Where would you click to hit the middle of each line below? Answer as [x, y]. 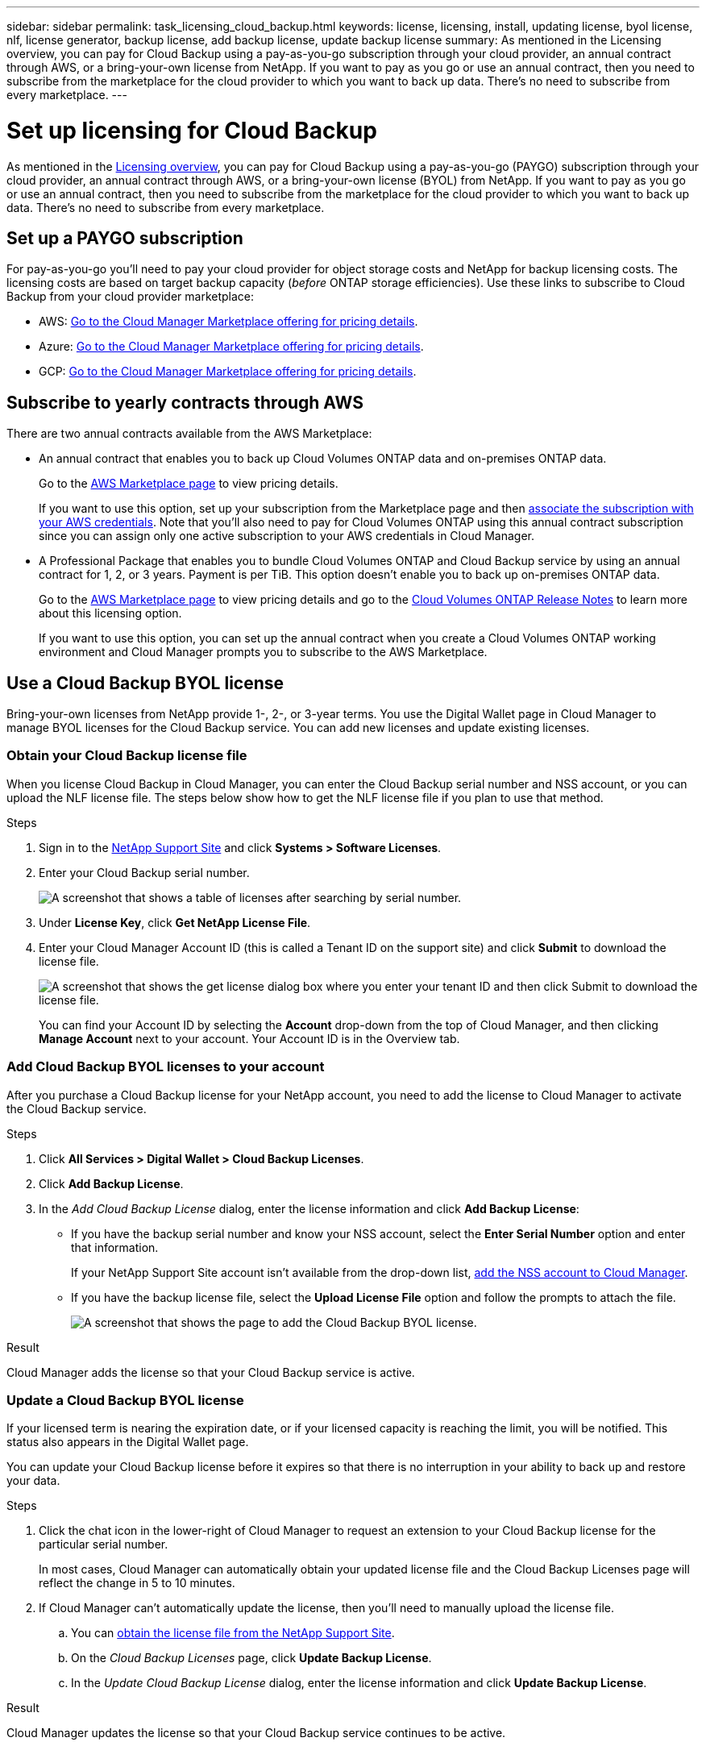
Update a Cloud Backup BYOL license [125, 1400]
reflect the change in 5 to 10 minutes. [137, 1583]
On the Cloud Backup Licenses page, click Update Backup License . [251, 1658]
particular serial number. [104, 1544]
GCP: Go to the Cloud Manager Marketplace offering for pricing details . [228, 372]
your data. [33, 1481]
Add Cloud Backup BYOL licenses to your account [166, 1067]
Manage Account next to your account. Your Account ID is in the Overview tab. [249, 1038]
